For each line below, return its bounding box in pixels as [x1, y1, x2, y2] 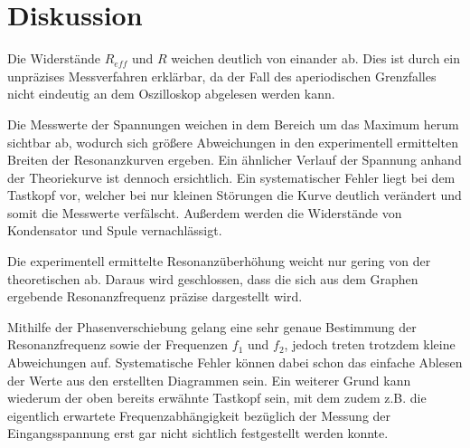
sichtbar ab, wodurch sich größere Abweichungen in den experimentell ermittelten [7, 132, 458, 151]
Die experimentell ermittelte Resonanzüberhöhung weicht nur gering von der [7, 252, 431, 271]
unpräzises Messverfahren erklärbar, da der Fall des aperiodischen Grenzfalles [7, 66, 437, 85]
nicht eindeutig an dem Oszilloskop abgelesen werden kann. [7, 84, 335, 103]
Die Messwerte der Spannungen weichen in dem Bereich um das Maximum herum [7, 114, 459, 133]
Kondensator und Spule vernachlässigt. [7, 221, 222, 240]
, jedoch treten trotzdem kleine [284, 335, 456, 354]
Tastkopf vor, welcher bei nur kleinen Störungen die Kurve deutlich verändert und [7, 186, 462, 205]
